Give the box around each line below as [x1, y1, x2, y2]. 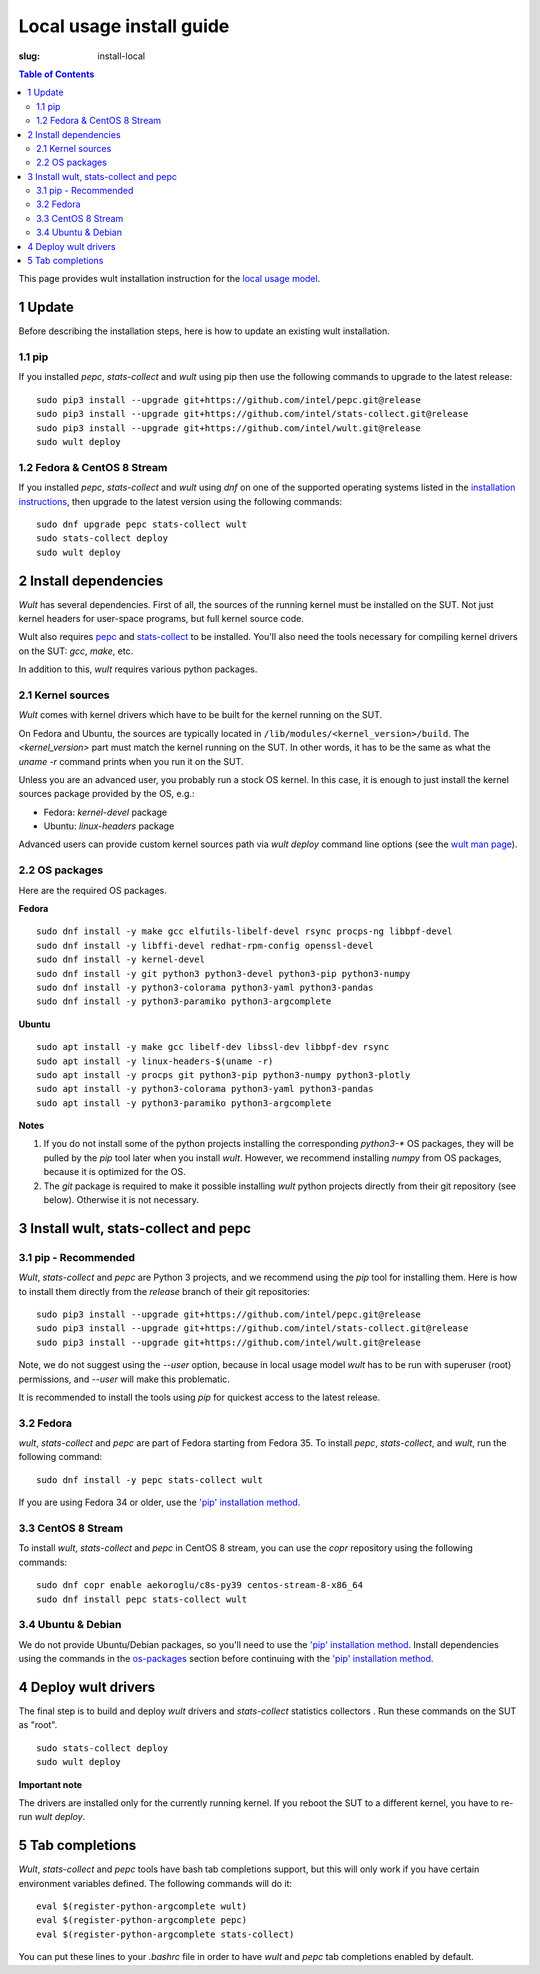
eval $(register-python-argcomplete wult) [36, 1901, 248, 1912]
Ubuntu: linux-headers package [43, 820, 175, 832]
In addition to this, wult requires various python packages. [18, 663, 258, 675]
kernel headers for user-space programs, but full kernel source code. [18, 613, 305, 625]
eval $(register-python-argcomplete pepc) [36, 1915, 248, 1926]
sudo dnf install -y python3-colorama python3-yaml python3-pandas [36, 981, 374, 993]
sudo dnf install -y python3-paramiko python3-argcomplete [36, 996, 332, 1007]
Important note [18, 1778, 83, 1790]
